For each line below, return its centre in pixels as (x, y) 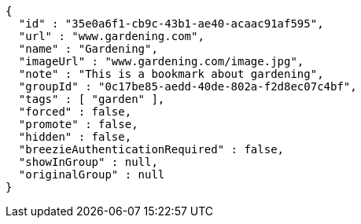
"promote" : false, (78, 124)
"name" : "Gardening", (88, 49)
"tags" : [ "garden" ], (92, 99)
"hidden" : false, (75, 137)
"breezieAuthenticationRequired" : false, (151, 149)
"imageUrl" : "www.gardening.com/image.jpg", (161, 61)
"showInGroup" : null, (88, 162)
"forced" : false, (75, 112)
